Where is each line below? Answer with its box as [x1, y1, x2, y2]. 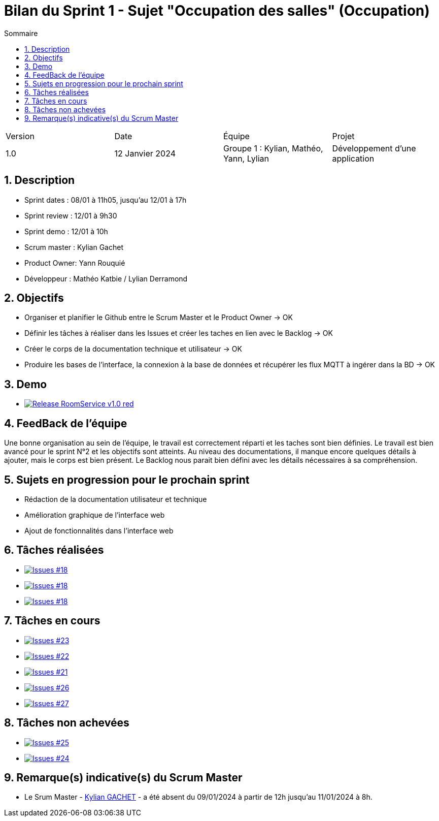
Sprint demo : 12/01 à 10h [24, 227, 108, 236]
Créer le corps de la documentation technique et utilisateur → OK [24, 344, 242, 354]
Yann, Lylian [223, 153, 269, 164]
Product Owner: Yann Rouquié [24, 258, 125, 267]
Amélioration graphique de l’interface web [24, 510, 165, 519]
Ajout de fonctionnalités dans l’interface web [24, 526, 174, 535]
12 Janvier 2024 [114, 148, 176, 159]
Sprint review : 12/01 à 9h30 [24, 211, 117, 220]
